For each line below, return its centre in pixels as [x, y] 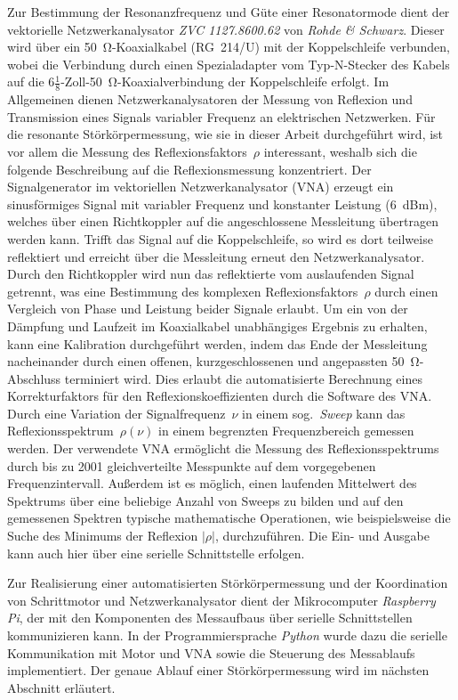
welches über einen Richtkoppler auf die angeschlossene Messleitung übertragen [223, 221]
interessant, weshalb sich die [340, 151]
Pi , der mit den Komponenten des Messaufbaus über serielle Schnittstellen [210, 618]
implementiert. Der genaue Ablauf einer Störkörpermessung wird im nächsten [218, 670]
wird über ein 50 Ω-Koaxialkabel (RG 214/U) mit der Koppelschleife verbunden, [229, 47]
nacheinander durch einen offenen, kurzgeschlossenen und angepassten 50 [206, 361]
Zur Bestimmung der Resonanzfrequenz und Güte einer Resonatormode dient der [229, 12]
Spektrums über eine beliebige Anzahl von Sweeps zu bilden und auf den [205, 500]
